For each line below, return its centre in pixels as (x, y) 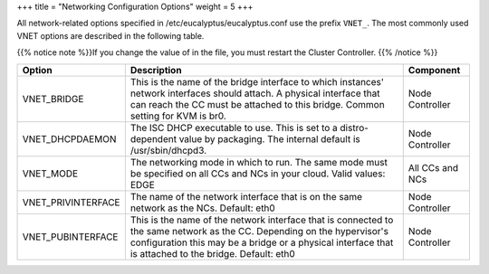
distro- (354, 128)
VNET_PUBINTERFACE (70, 237)
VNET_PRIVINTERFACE (71, 202)
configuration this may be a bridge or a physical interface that (262, 242)
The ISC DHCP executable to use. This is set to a (234, 128)
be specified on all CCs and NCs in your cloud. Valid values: (258, 174)
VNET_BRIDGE (53, 99)
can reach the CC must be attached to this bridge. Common (257, 104)
